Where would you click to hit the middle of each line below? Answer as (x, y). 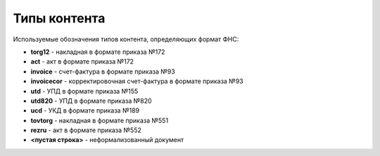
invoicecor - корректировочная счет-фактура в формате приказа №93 (137, 81)
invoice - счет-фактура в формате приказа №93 (103, 71)
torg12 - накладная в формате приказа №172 (98, 52)
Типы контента (59, 18)
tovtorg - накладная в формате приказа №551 (100, 120)
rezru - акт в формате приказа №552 (86, 130)
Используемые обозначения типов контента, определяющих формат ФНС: (126, 39)
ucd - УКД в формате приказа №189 (85, 111)
